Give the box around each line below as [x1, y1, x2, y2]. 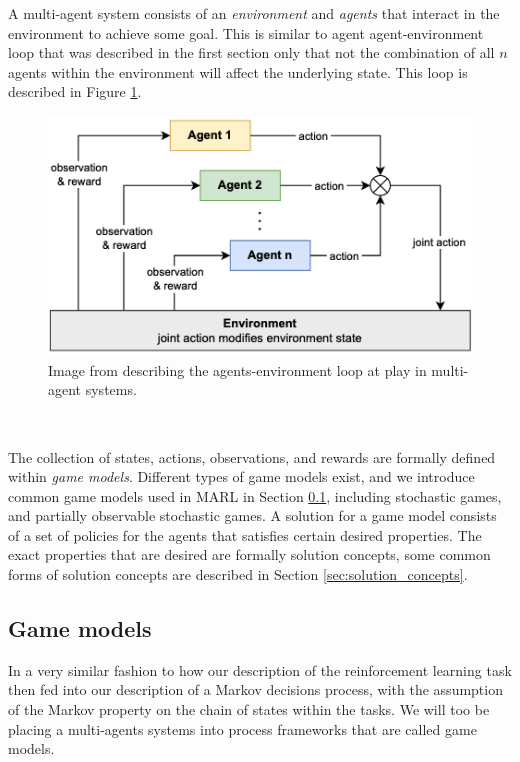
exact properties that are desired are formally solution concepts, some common [8, 544, 491, 565]
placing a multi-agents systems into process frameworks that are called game [8, 718, 477, 739]
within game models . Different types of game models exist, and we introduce [8, 466, 475, 487]
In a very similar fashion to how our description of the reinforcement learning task [8, 659, 512, 680]
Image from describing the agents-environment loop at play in [48, 359, 427, 380]
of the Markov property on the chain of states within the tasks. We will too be [8, 699, 490, 720]
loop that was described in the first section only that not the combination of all [8, 42, 495, 63]
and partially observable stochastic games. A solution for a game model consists [8, 505, 497, 526]
